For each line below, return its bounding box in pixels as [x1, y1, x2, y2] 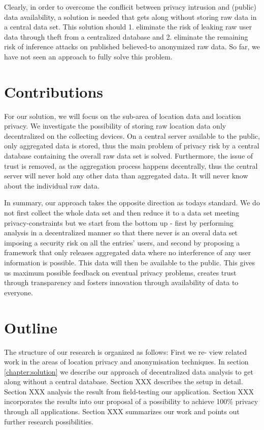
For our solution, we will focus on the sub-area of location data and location [4, 110, 241, 121]
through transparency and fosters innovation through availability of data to [4, 277, 239, 288]
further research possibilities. [4, 416, 93, 426]
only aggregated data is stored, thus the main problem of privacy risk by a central [4, 140, 259, 151]
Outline [4, 317, 58, 337]
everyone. [4, 287, 33, 297]
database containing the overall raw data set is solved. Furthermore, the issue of [4, 150, 253, 161]
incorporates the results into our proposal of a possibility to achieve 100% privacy [4, 396, 258, 407]
